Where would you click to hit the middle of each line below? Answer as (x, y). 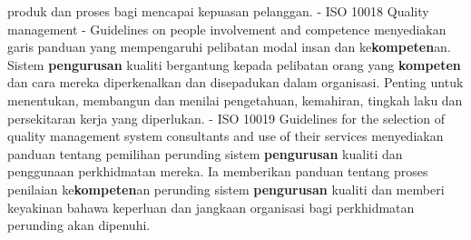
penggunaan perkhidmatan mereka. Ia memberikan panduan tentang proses (218, 171)
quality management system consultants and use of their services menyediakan (226, 136)
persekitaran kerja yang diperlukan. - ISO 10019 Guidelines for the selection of (226, 118)
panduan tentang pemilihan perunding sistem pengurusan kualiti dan (205, 153)
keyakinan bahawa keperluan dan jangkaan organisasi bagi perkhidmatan (211, 207)
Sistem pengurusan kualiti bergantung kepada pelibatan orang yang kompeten (234, 64)
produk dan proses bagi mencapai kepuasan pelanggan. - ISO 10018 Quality (218, 11)
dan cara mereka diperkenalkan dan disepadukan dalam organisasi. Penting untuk (235, 82)
